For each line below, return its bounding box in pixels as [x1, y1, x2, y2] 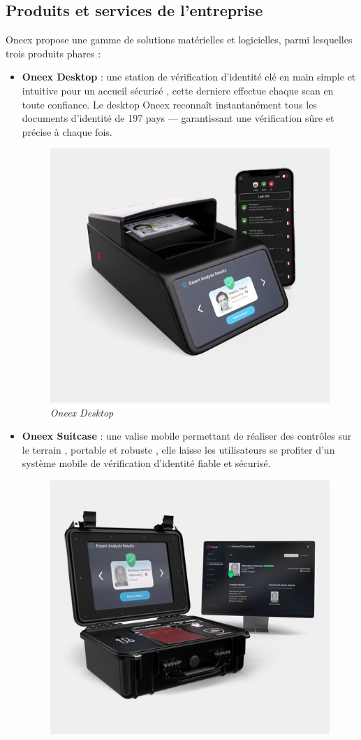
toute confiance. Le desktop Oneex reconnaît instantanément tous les [22, 97, 317, 111]
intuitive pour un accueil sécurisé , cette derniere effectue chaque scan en [22, 83, 334, 97]
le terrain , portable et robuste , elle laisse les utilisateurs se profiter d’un [22, 442, 335, 456]
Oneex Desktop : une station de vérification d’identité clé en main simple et [22, 69, 356, 84]
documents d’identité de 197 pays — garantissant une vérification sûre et [22, 111, 334, 125]
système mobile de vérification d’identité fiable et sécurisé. [22, 456, 271, 470]
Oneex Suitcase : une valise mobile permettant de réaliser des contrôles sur [22, 428, 352, 443]
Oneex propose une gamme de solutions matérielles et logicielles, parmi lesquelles [6, 32, 353, 47]
